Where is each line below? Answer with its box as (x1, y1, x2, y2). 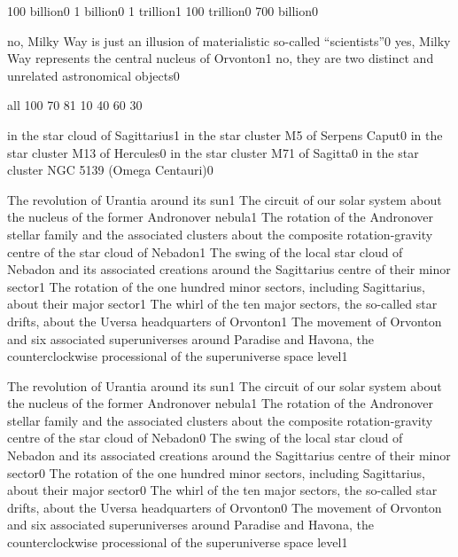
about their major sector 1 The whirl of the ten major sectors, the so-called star (7, 294, 438, 313)
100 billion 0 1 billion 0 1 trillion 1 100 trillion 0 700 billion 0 (7, 2, 319, 20)
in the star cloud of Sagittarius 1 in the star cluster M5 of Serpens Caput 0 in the (7, 125, 443, 144)
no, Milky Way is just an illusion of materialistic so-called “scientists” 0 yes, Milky (7, 31, 451, 50)
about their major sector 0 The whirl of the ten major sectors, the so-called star (7, 481, 438, 499)
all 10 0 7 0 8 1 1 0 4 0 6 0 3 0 (7, 96, 143, 114)
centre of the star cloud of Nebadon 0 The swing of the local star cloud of (7, 428, 403, 447)
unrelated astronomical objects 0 (7, 66, 180, 84)
